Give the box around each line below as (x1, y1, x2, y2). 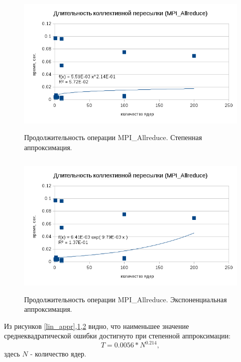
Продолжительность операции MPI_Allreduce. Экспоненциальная (24, 294, 227, 304)
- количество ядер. (30, 348, 86, 359)
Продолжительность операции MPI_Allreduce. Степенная (24, 132, 202, 143)
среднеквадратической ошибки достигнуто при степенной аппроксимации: (4, 330, 231, 341)
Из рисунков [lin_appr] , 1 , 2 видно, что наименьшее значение (4, 320, 189, 331)
